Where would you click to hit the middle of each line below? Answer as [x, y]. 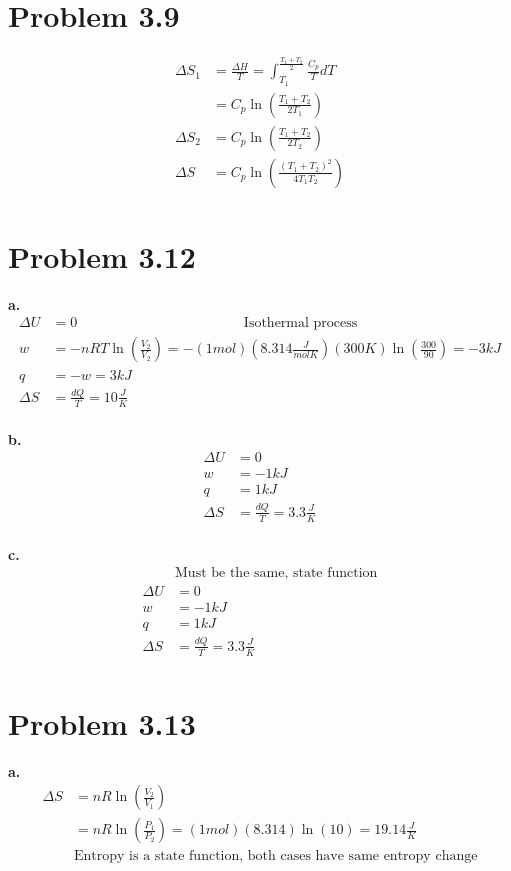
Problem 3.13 [102, 722]
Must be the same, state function [276, 573]
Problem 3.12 [102, 255]
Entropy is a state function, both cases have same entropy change [276, 856]
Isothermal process [300, 323]
